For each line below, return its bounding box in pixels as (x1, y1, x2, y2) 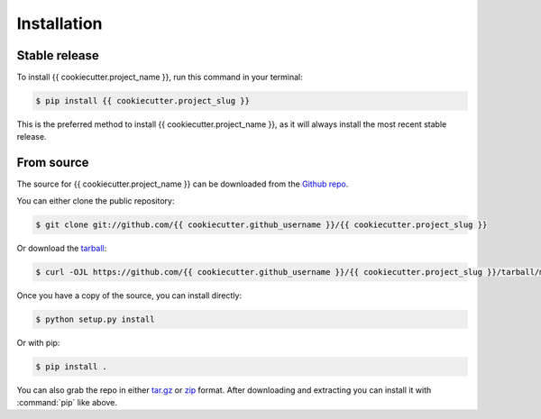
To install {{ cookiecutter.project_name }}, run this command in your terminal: (16, 72, 304, 83)
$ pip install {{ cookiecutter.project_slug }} (35, 96, 250, 106)
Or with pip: (16, 337, 60, 348)
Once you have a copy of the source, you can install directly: (16, 289, 243, 301)
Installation (16, 14, 103, 33)
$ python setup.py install (35, 314, 155, 324)
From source (16, 155, 89, 170)
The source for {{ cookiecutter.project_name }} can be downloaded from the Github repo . (16, 178, 349, 189)
